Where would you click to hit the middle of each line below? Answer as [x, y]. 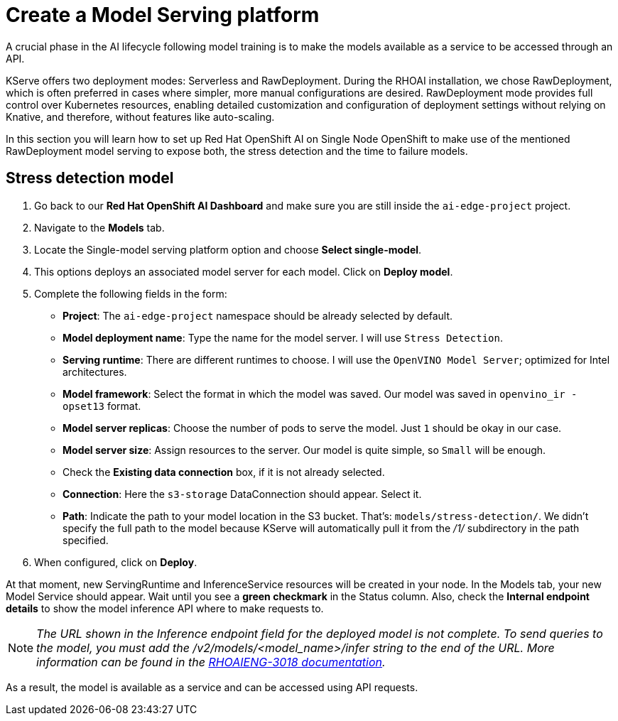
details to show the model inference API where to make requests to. [165, 608]
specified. [86, 540]
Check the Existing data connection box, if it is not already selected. [224, 472]
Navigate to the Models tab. [99, 227]
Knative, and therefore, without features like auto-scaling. [140, 116]
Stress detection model [90, 178]
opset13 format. [102, 406]
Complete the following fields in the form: [131, 293]
